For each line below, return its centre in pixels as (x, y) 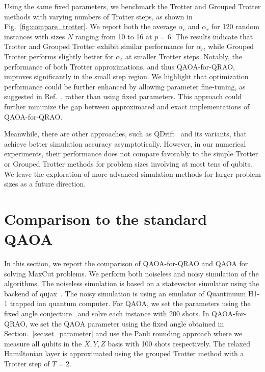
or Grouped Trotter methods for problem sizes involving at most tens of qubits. (128, 163)
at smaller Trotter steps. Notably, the (184, 56)
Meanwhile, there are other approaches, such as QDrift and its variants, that (126, 134)
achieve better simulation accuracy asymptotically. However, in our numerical (125, 143)
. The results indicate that (212, 36)
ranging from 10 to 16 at (114, 36)
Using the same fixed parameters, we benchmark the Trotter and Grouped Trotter (132, 6)
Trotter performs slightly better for (59, 56)
